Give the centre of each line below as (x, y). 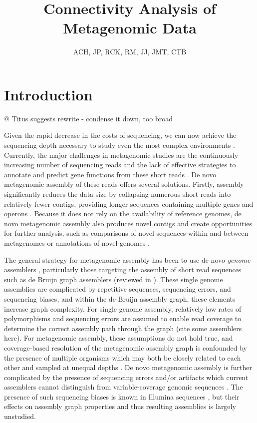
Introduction (48, 94)
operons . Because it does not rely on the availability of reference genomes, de (123, 213)
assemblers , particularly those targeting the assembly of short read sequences (123, 269)
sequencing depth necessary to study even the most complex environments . (120, 145)
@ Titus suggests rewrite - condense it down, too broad (89, 118)
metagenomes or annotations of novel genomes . (77, 242)
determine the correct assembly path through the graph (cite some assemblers (123, 328)
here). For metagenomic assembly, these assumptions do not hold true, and (119, 338)
